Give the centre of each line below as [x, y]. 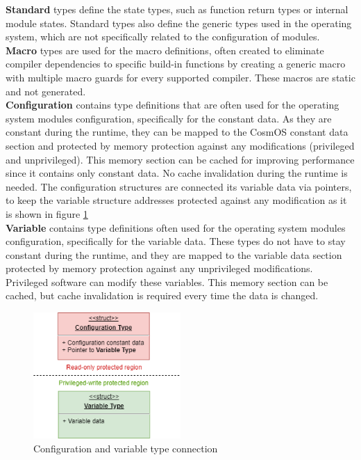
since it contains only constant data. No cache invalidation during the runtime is [177, 173]
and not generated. [46, 91]
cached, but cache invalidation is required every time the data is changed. [162, 295]
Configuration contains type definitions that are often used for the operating [173, 105]
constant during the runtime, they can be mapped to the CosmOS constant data [177, 132]
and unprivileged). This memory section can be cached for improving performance [180, 159]
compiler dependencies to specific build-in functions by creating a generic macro [176, 64]
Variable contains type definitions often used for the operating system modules [176, 227]
